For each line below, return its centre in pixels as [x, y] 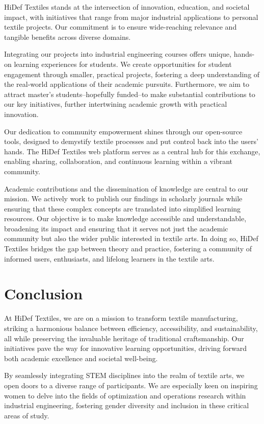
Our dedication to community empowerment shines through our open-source [123, 131]
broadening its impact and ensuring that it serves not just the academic [116, 228]
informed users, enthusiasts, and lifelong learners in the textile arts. [109, 258]
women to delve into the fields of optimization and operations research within [125, 395]
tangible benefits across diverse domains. [68, 37]
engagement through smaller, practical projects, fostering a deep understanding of [132, 74]
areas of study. [27, 415]
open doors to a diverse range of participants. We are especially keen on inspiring [131, 385]
